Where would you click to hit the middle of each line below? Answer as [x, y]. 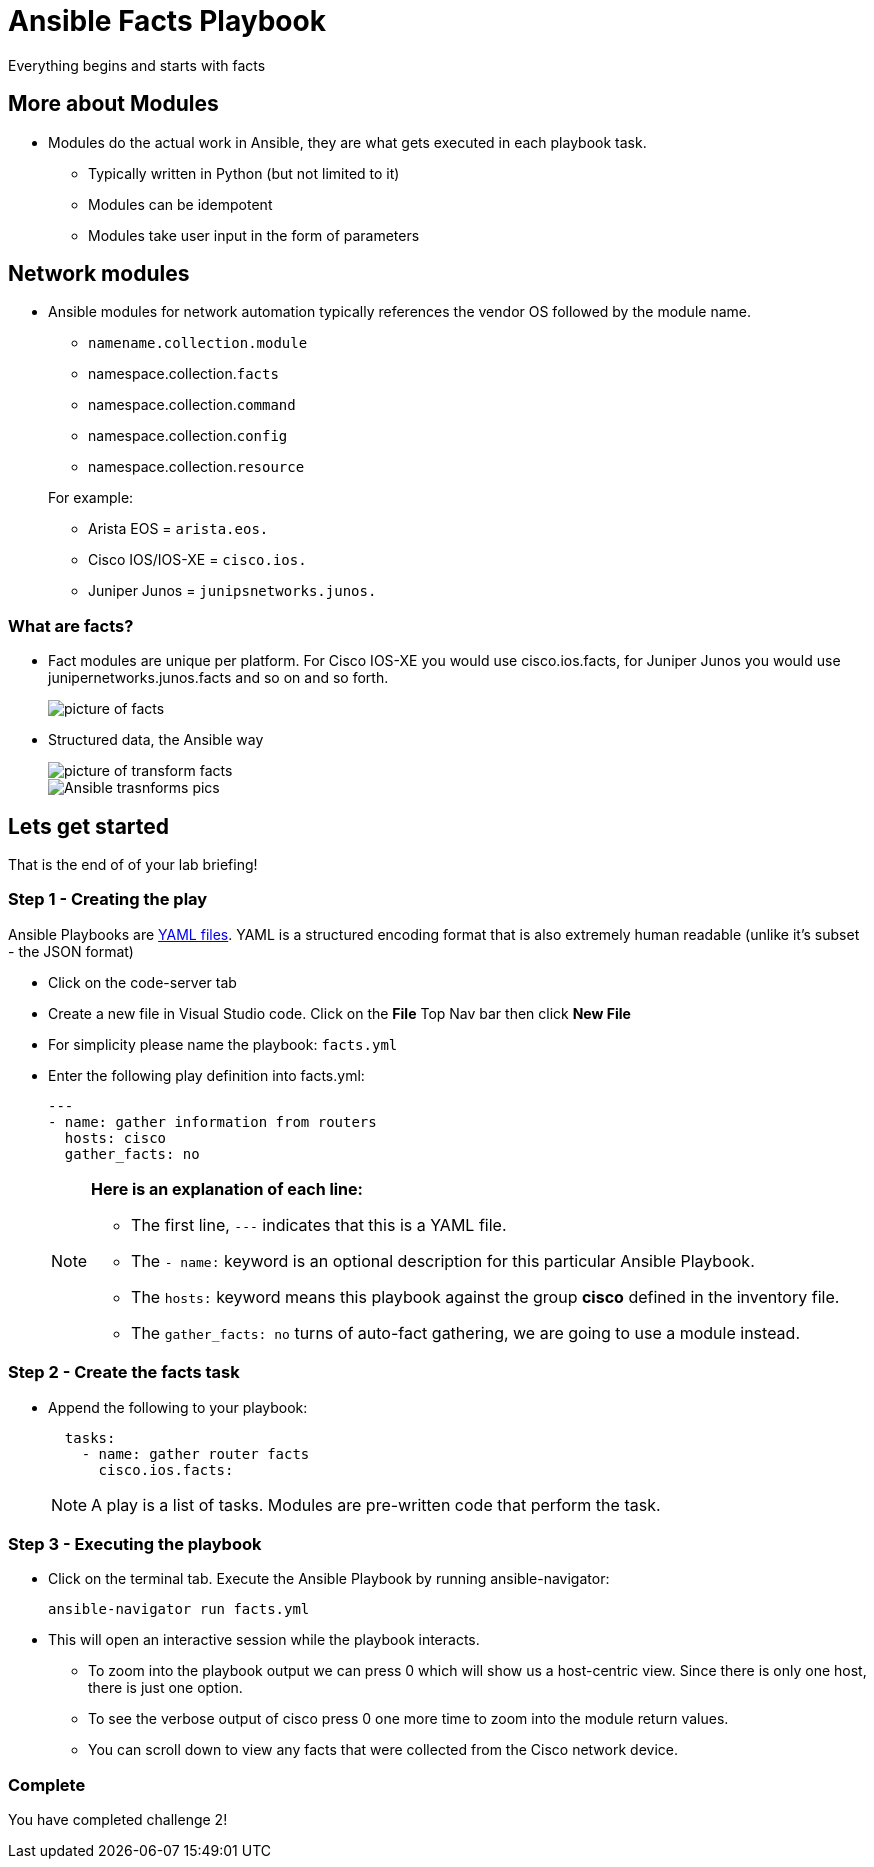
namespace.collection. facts [183, 374]
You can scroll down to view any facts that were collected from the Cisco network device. [383, 1750]
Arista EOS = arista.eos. [178, 529]
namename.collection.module [198, 343]
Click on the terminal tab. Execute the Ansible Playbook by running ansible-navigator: [329, 1579]
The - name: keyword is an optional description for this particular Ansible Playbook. [443, 1260]
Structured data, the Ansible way [156, 740]
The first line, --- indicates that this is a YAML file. [319, 1224]
